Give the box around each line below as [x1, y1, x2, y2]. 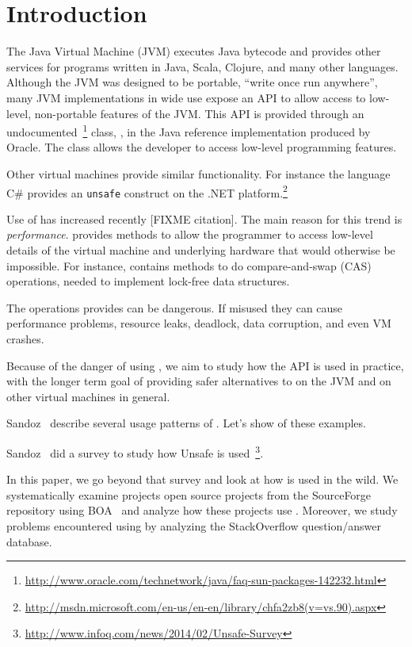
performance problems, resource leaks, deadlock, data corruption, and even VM [6, 315, 391, 331]
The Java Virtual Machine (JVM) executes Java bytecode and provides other [6, 43, 381, 59]
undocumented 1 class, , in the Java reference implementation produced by [6, 121, 371, 140]
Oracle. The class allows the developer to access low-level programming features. [6, 139, 397, 155]
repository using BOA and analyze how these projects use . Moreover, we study [6, 502, 398, 519]
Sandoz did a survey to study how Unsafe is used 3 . [6, 442, 264, 461]
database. [6, 533, 52, 549]
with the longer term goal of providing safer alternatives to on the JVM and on [6, 373, 391, 389]
